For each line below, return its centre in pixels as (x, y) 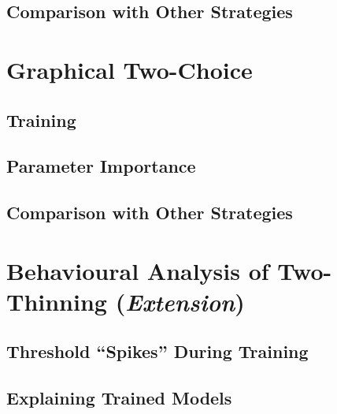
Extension (180, 301)
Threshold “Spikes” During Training (157, 351)
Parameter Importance (101, 166)
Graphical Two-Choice (130, 69)
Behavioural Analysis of (138, 270)
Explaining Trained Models (119, 398)
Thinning (57, 301)
